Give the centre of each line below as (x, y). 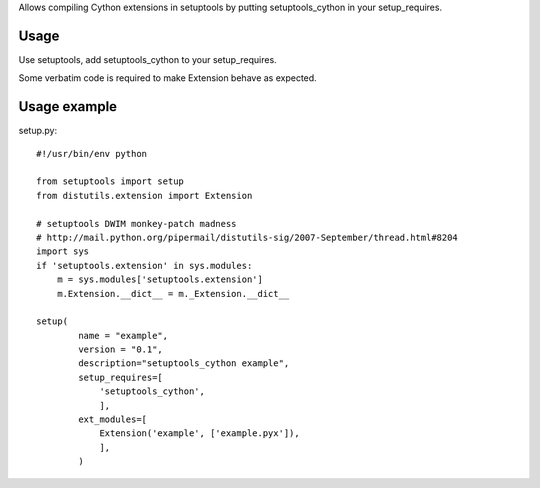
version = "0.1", (121, 349)
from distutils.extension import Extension (144, 195)
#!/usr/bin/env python (92, 153)
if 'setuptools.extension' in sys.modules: (144, 265)
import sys (63, 251)
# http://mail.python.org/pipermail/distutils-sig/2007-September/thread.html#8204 (247, 237)
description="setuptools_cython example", (184, 363)
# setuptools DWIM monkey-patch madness (136, 223)
